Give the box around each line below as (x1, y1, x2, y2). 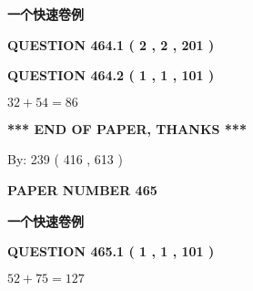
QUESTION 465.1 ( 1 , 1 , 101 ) (7, 242, 215, 261)
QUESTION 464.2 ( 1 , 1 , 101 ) (7, 66, 215, 85)
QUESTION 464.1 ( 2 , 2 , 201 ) (7, 35, 215, 54)
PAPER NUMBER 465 (7, 180, 157, 199)
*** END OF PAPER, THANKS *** (7, 119, 247, 138)
